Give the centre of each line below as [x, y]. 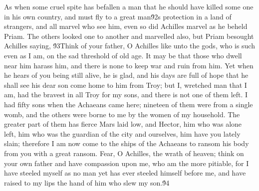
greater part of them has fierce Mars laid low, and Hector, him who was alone [123, 124]
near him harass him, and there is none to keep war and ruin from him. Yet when [129, 65]
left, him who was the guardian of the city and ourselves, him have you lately [122, 133]
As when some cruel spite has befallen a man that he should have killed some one [129, 6]
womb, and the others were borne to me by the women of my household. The [122, 114]
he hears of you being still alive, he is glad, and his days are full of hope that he [126, 75]
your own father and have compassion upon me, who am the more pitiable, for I [127, 163]
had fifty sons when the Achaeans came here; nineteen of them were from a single [129, 104]
